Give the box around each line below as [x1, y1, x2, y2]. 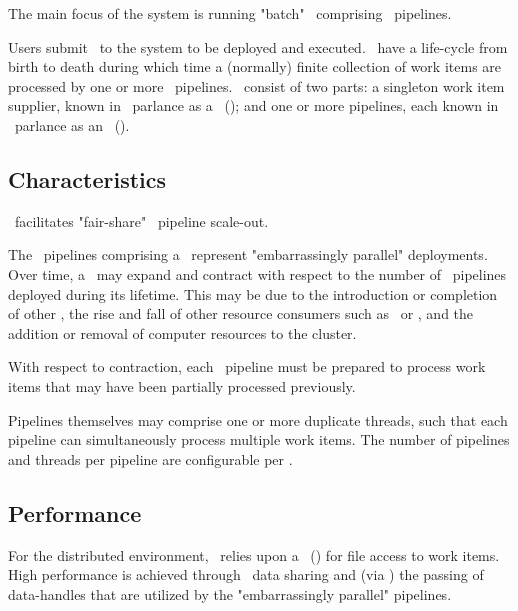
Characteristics [8, 163, 167, 194]
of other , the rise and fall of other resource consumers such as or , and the [8, 303, 474, 324]
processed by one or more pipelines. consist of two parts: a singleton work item [8, 75, 505, 96]
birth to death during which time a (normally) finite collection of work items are [8, 56, 502, 77]
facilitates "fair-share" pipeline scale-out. [14, 210, 269, 231]
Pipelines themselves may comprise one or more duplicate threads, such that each [8, 409, 508, 430]
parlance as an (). [14, 114, 130, 135]
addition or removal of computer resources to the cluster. [8, 322, 357, 343]
